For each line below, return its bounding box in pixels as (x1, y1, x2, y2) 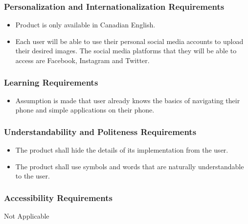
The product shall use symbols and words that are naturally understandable (15, 161, 244, 171)
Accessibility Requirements (4, 191, 113, 203)
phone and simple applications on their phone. (15, 105, 155, 115)
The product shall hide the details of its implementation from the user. (15, 145, 228, 155)
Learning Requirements (4, 76, 98, 88)
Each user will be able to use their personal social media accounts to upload (15, 36, 244, 46)
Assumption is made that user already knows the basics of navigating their (15, 95, 240, 105)
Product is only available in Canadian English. (15, 20, 156, 30)
